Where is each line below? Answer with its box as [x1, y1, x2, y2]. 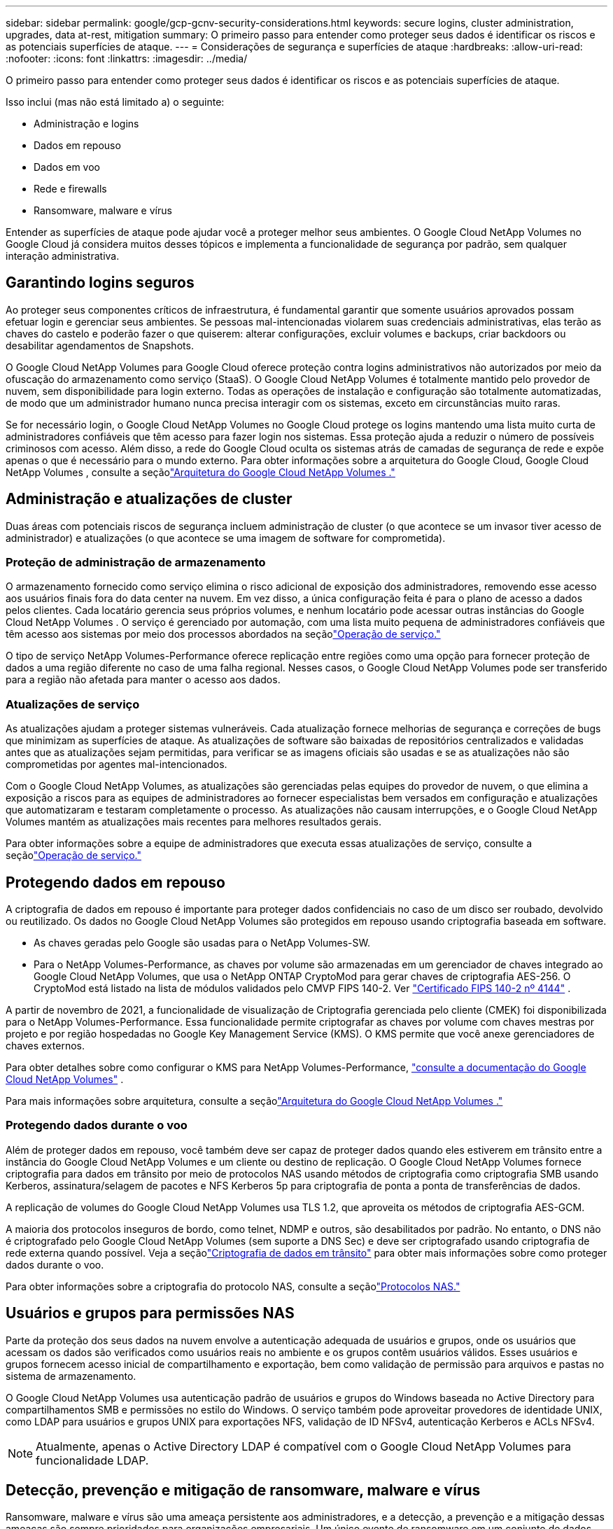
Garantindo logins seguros [6, 274, 195, 292]
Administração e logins [34, 118, 139, 130]
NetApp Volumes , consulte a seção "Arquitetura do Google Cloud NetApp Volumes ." [6, 466, 395, 478]
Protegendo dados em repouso [6, 873, 225, 891]
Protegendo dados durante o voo [6, 1118, 188, 1133]
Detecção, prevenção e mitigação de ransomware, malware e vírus [6, 1481, 481, 1500]
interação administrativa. [6, 250, 120, 262]
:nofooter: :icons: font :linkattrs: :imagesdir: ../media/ [6, 53, 248, 64]
